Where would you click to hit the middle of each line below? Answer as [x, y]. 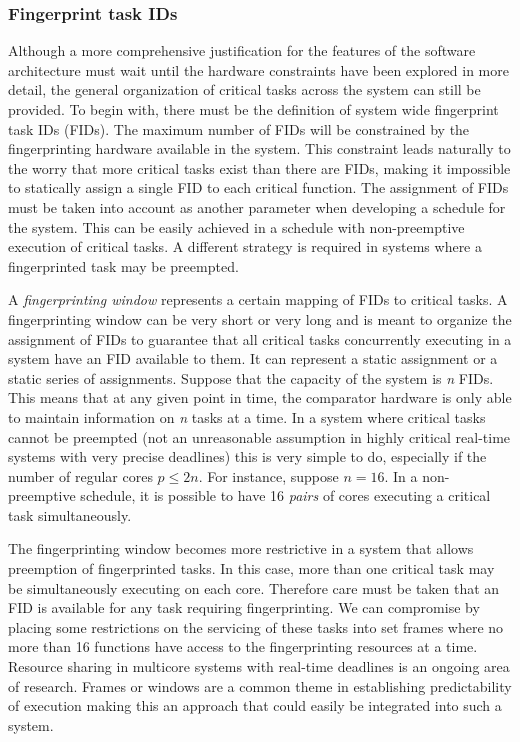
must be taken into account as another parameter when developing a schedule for [257, 206]
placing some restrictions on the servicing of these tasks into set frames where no [256, 626]
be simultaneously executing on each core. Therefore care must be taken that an [254, 587]
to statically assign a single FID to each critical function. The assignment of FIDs [258, 187]
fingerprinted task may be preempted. [123, 265]
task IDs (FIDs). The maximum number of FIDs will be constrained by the [239, 128]
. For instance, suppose [268, 475]
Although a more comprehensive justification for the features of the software [242, 50]
